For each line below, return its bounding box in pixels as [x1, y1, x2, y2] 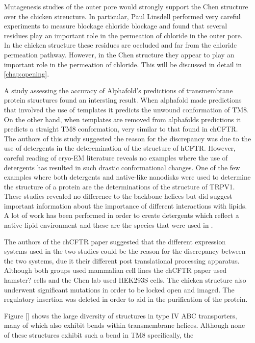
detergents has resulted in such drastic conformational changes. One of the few [4, 162, 240, 172]
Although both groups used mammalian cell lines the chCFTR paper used [4, 265, 227, 275]
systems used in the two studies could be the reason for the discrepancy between [4, 246, 246, 256]
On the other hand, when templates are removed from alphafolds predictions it [4, 114, 241, 124]
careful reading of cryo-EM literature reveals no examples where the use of [4, 152, 228, 162]
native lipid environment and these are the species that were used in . [4, 220, 213, 230]
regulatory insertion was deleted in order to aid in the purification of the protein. [4, 294, 248, 304]
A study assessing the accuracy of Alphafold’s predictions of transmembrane [4, 85, 233, 95]
